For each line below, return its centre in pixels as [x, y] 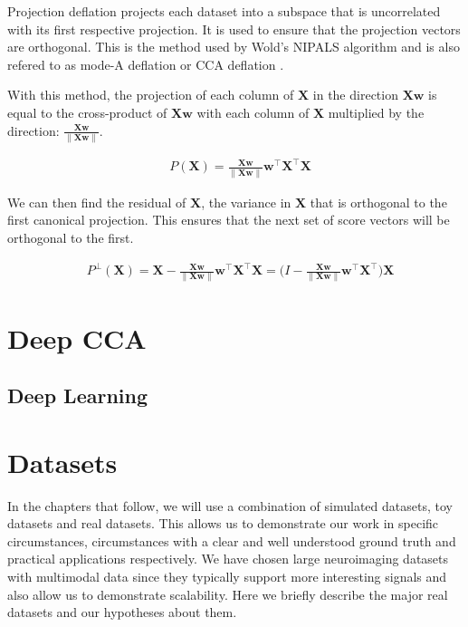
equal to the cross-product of [87, 112]
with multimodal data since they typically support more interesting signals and [227, 576]
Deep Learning [78, 395]
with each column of [253, 112]
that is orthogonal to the [378, 202]
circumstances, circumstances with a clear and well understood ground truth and [232, 540]
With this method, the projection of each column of [151, 95]
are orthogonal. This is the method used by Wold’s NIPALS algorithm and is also [234, 47]
